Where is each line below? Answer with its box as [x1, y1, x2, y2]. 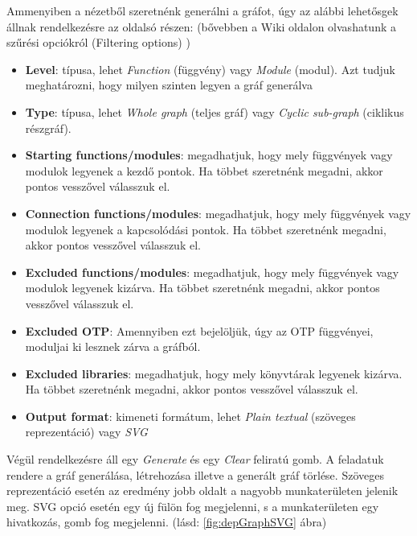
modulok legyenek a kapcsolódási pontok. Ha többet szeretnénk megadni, [25, 221, 386, 237]
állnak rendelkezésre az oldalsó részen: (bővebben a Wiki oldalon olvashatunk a [6, 18, 396, 35]
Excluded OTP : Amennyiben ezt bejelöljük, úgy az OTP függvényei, [25, 322, 374, 339]
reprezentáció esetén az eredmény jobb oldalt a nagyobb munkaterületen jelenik [6, 482, 399, 499]
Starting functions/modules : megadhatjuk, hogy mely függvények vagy [25, 146, 393, 163]
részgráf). [25, 119, 72, 136]
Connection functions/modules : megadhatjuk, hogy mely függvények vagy [25, 204, 411, 221]
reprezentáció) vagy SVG [25, 423, 148, 440]
